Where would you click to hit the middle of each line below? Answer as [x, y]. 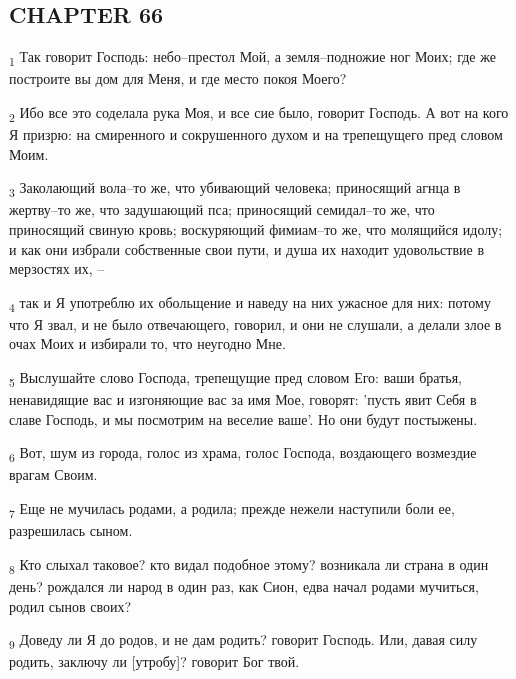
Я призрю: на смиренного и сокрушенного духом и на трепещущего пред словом [256, 134]
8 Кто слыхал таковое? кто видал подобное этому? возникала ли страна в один [249, 565]
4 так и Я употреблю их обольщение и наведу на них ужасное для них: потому [250, 303]
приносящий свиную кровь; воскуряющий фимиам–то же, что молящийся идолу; [256, 228]
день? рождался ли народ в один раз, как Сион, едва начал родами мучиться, [244, 585]
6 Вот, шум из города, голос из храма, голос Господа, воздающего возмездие [243, 454]
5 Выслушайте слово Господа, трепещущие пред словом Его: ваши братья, [236, 378]
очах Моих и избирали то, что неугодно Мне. [147, 343]
